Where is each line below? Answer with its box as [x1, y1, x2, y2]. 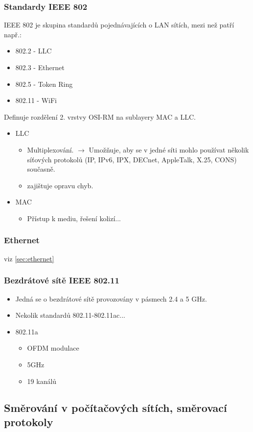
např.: [4, 29, 22, 39]
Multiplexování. [27, 144, 74, 154]
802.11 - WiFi [15, 95, 57, 105]
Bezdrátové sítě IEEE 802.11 [4, 274, 119, 286]
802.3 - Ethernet [15, 62, 65, 72]
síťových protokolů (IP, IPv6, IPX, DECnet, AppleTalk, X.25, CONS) [27, 154, 237, 164]
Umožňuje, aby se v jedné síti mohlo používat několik [89, 144, 249, 154]
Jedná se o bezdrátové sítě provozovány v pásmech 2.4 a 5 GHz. [15, 293, 207, 304]
